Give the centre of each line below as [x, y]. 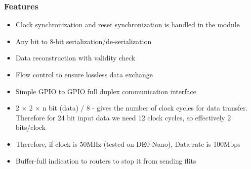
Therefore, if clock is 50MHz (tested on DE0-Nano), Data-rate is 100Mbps [128, 143]
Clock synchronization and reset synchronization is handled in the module [127, 25]
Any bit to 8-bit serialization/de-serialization [84, 41]
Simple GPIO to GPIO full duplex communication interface [106, 91]
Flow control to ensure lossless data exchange [84, 74]
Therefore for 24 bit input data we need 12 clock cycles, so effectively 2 [123, 117]
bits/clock [31, 127]
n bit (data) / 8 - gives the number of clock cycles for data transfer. [145, 108]
